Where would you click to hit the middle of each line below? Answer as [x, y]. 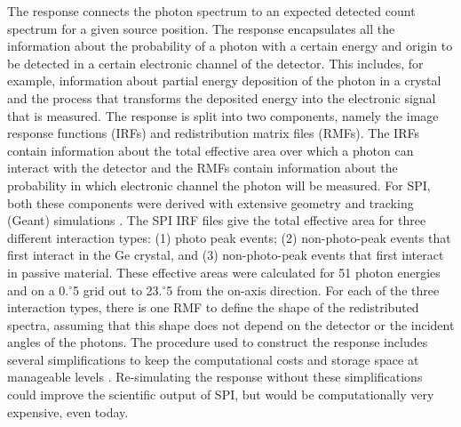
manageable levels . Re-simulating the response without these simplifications [215, 377]
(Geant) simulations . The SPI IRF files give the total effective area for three [217, 220]
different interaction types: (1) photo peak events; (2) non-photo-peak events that [229, 237]
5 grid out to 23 [116, 290]
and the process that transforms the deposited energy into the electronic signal [222, 97]
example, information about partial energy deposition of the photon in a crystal [224, 81]
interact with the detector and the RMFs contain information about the [203, 168]
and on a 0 [36, 290]
